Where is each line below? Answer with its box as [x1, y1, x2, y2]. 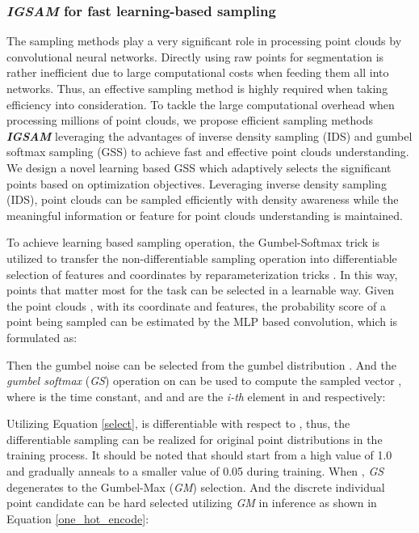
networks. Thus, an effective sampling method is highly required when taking [6, 80, 388, 96]
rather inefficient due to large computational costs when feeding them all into [6, 64, 389, 81]
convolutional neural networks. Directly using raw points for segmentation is [6, 48, 384, 65]
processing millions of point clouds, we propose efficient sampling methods [6, 112, 374, 129]
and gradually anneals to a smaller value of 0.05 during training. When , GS [6, 463, 384, 480]
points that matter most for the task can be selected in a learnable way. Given [6, 281, 394, 298]
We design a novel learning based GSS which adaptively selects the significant [6, 159, 392, 176]
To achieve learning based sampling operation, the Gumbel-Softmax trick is [6, 234, 380, 251]
